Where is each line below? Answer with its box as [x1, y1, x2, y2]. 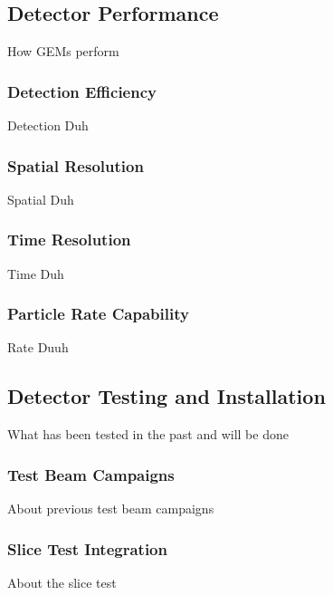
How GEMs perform [7, 42, 119, 61]
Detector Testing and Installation [7, 382, 326, 410]
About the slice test [7, 572, 117, 591]
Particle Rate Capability [7, 302, 189, 325]
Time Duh [7, 264, 64, 283]
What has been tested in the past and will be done [7, 425, 289, 444]
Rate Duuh [7, 338, 69, 357]
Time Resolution [7, 228, 131, 251]
